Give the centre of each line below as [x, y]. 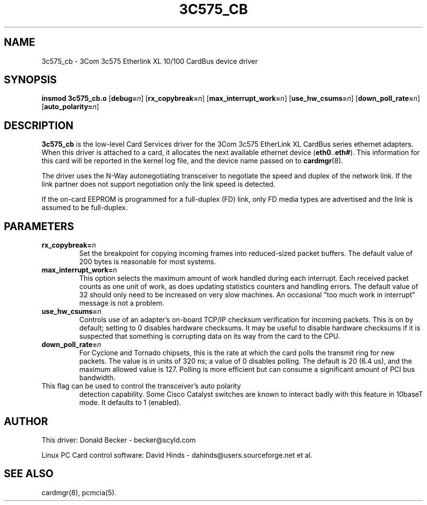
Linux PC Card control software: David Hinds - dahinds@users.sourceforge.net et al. [177, 455]
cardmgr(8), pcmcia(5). [79, 492]
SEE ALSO [29, 474]
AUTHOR [26, 421]
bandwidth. [97, 378]
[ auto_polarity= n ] [70, 107]
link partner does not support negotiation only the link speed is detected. [158, 184]
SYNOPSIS [30, 80]
